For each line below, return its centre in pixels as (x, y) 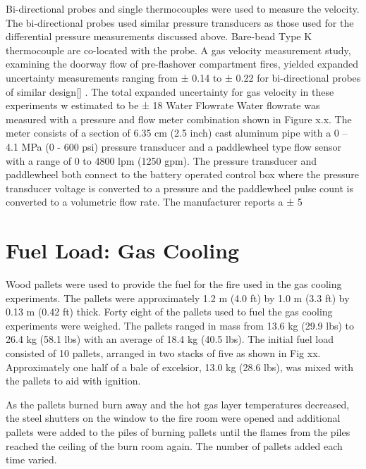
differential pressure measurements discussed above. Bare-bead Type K (159, 36)
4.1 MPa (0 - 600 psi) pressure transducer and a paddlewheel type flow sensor (174, 146)
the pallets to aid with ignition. (73, 381)
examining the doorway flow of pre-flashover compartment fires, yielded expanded (182, 64)
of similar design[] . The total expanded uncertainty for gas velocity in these (170, 91)
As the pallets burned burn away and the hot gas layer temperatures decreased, (178, 404)
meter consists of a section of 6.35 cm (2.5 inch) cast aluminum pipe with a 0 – (177, 133)
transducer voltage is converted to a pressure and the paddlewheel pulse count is (179, 188)
